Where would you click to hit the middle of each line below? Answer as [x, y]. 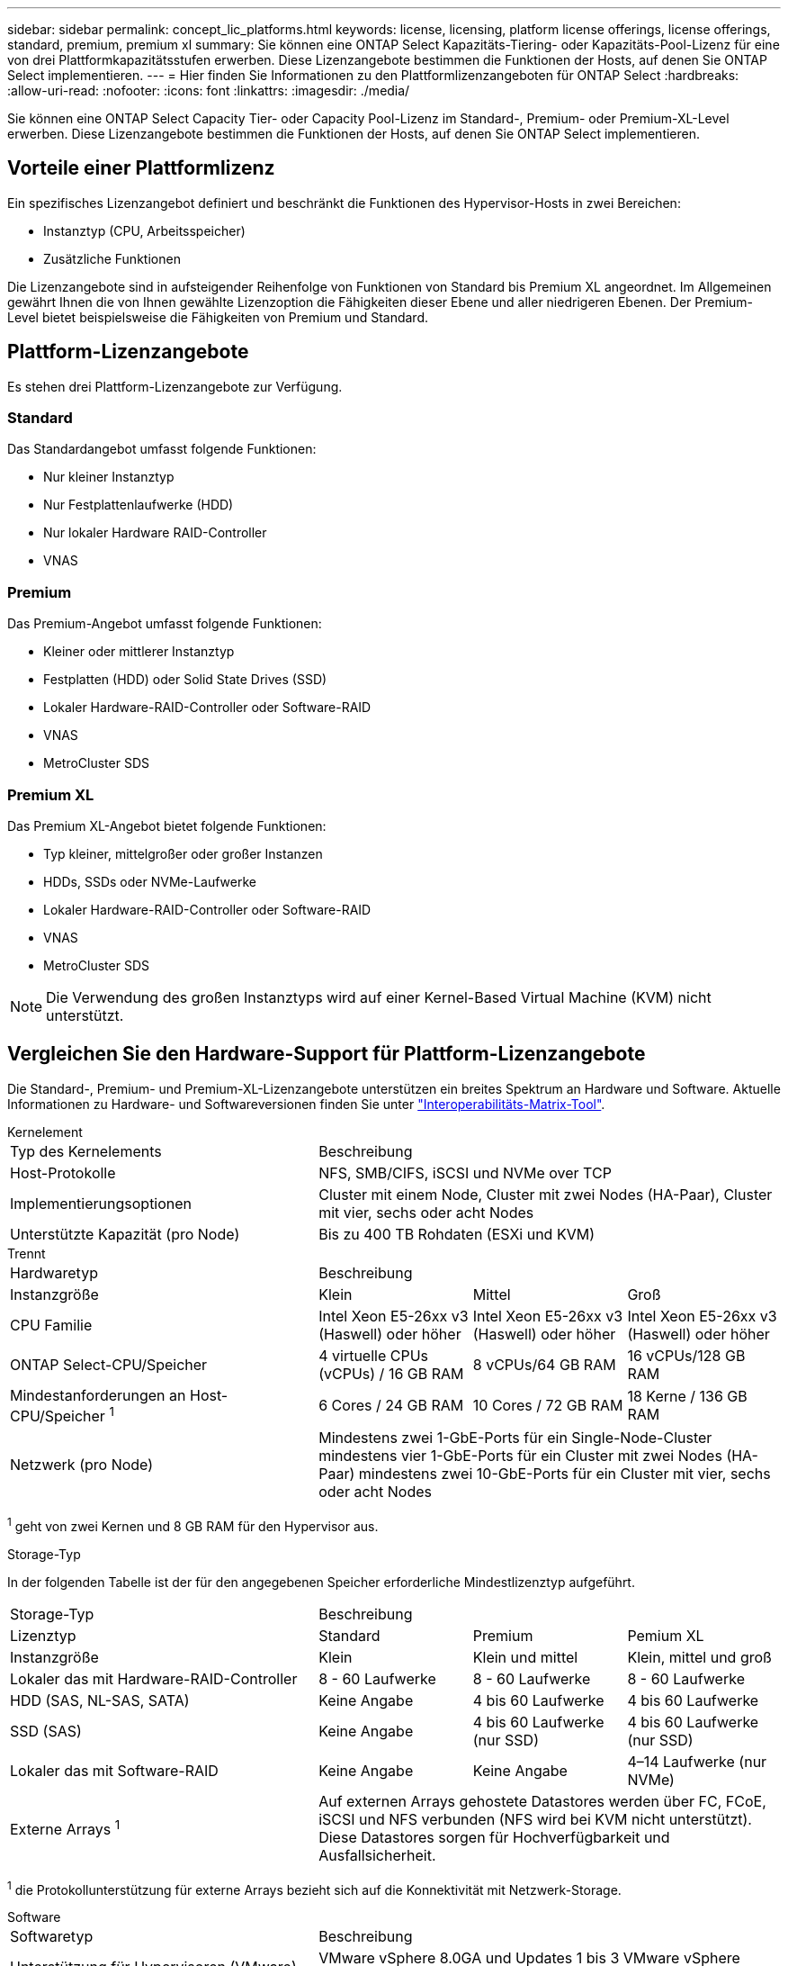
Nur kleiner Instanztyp [109, 477]
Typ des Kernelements [86, 1151]
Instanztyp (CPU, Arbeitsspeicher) [144, 230]
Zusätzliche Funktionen [112, 258]
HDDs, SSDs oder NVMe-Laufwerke [150, 881]
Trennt [27, 1253]
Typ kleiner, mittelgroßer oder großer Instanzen [183, 853]
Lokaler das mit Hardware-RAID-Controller [154, 1678]
